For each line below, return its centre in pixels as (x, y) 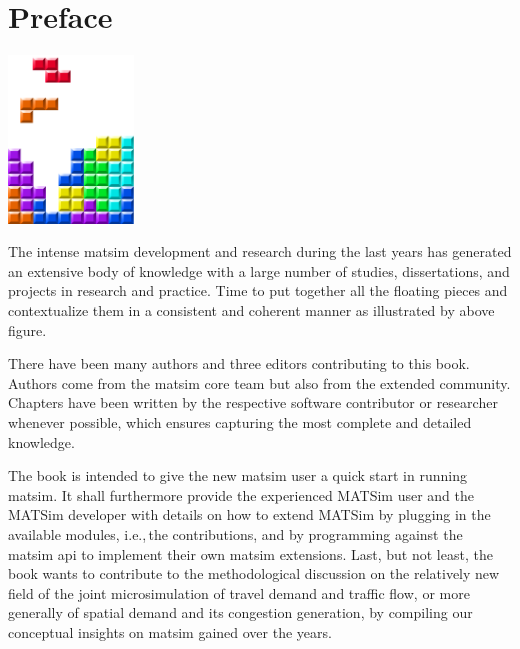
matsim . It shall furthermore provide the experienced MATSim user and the (241, 494)
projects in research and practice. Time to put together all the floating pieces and (258, 290)
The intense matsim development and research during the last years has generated (260, 251)
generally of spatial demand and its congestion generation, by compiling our (240, 612)
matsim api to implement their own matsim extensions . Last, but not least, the (250, 553)
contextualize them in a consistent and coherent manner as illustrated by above (251, 310)
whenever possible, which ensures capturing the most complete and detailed (240, 422)
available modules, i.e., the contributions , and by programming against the (235, 533)
